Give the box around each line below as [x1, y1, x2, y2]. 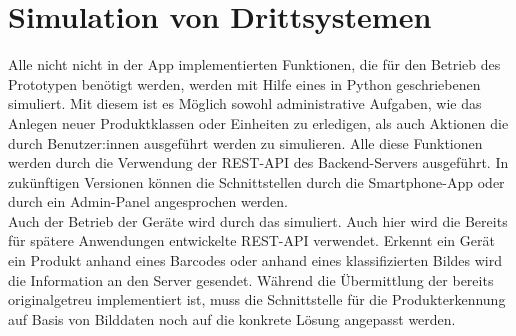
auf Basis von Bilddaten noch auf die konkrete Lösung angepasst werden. [8, 308, 456, 329]
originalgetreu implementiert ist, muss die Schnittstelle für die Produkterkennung [8, 289, 506, 310]
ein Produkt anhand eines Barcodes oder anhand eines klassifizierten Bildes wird [8, 250, 502, 271]
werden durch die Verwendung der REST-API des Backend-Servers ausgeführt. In [8, 152, 509, 173]
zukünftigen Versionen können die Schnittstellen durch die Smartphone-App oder [8, 171, 505, 192]
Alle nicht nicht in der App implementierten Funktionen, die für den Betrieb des [8, 54, 501, 75]
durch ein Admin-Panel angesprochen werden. [8, 191, 289, 212]
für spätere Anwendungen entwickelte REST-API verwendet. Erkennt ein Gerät [8, 230, 495, 251]
